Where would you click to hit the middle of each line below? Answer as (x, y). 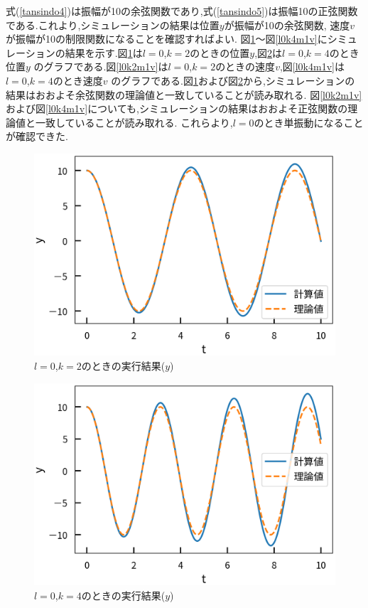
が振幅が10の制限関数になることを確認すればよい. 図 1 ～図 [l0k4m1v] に (167, 39)
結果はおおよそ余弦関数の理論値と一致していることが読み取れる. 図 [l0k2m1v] (184, 94)
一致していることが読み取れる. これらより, (134, 122)
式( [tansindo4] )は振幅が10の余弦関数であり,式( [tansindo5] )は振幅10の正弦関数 (182, 11)
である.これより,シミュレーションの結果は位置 (113, 25)
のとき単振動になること (309, 122)
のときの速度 (245, 66)
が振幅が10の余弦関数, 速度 (287, 25)
